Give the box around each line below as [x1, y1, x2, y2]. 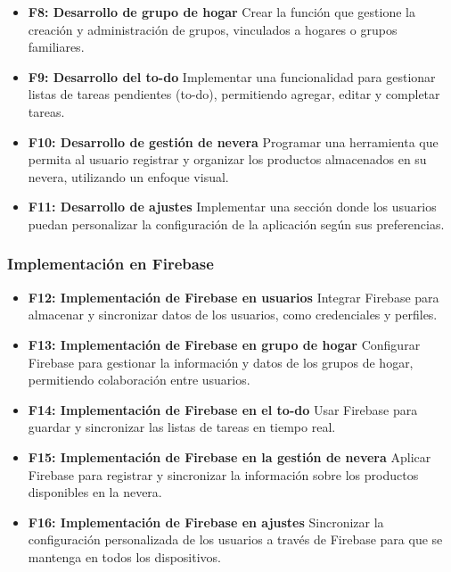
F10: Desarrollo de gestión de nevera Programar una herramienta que [28, 132, 439, 151]
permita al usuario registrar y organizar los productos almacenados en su [28, 150, 427, 169]
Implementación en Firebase [7, 253, 214, 275]
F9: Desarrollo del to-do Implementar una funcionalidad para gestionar [28, 67, 436, 86]
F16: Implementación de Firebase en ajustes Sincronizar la [28, 512, 384, 531]
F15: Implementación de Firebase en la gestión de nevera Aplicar [28, 447, 431, 466]
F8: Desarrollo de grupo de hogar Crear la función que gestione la [28, 3, 415, 21]
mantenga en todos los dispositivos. [28, 547, 222, 566]
